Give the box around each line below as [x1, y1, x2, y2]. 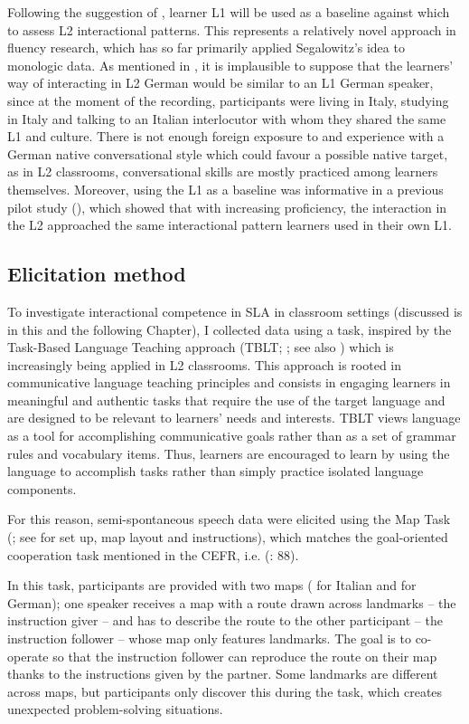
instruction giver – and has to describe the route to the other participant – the [7, 611, 443, 630]
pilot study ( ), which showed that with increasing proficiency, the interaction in [7, 197, 447, 216]
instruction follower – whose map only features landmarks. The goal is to [7, 629, 411, 648]
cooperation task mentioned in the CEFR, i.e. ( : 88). [7, 545, 299, 564]
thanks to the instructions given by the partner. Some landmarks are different [7, 664, 438, 683]
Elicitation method [7, 260, 186, 288]
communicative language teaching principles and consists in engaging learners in [7, 373, 451, 392]
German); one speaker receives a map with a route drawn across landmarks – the [7, 593, 456, 612]
